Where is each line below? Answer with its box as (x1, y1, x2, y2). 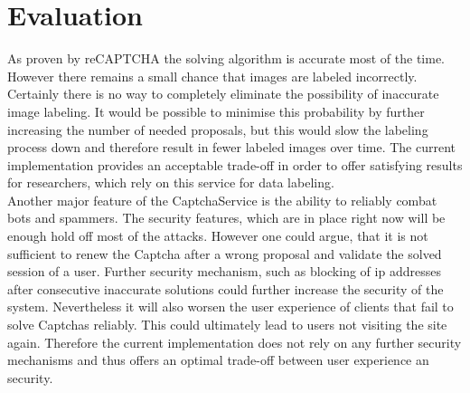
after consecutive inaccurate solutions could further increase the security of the (7, 279, 444, 298)
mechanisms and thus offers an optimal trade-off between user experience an (7, 350, 429, 369)
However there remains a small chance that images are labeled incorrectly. (7, 66, 418, 85)
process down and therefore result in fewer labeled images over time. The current (7, 138, 456, 157)
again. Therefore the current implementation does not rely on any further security (7, 332, 462, 351)
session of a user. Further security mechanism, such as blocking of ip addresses (7, 262, 441, 281)
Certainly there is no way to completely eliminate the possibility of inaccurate (7, 84, 439, 103)
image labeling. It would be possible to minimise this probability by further (7, 101, 425, 120)
